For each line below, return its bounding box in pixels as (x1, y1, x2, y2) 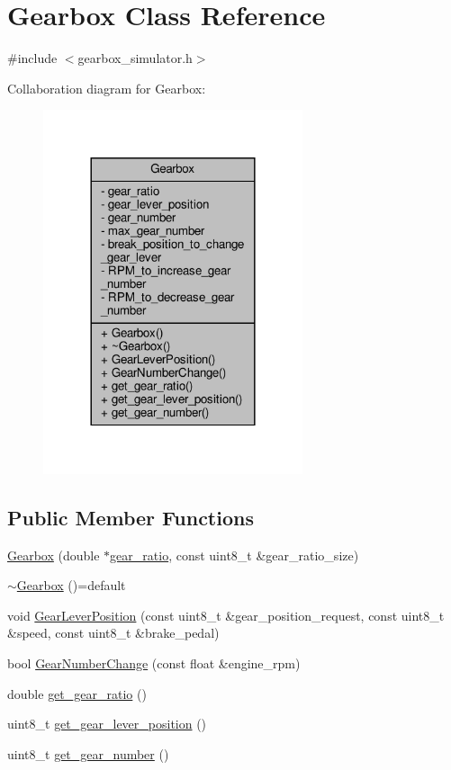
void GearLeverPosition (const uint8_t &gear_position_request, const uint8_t (7, 605, 445, 624)
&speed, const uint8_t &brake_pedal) (7, 623, 220, 642)
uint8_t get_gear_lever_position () (7, 714, 207, 733)
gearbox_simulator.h (77, 49, 193, 67)
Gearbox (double (7, 545, 100, 564)
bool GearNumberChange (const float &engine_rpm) (7, 653, 301, 672)
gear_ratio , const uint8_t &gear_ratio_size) (110, 545, 359, 564)
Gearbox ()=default (16, 576, 126, 595)
